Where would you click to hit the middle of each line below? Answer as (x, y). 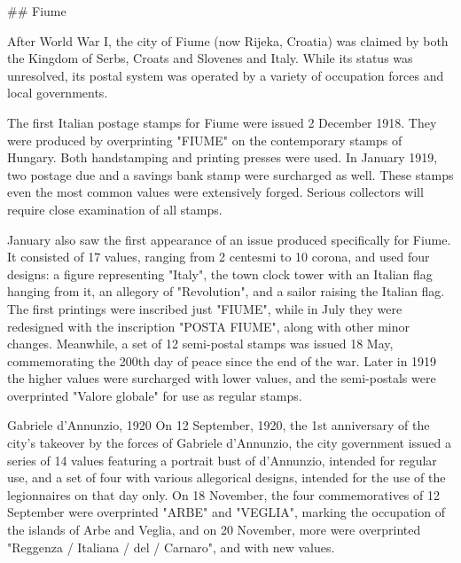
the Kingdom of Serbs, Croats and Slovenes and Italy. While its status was (210, 58)
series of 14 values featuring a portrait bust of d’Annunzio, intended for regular (222, 460)
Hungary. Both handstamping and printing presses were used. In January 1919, (223, 157)
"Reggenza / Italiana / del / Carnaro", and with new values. (171, 547)
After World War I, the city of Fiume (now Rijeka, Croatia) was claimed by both (228, 40)
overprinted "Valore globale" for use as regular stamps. (155, 395)
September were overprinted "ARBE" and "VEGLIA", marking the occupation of (226, 512)
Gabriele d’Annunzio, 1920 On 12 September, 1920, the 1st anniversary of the (219, 425)
